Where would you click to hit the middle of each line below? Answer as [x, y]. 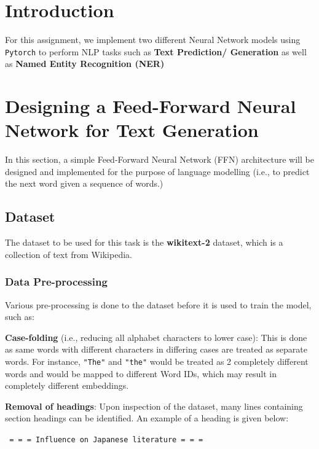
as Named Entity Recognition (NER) [85, 64]
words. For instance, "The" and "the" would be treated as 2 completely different [157, 361]
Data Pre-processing [56, 282]
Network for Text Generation [132, 130]
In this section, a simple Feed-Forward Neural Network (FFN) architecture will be [159, 159]
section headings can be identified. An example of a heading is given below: [147, 418]
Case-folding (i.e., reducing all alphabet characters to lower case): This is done [156, 337]
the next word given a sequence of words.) [84, 183]
